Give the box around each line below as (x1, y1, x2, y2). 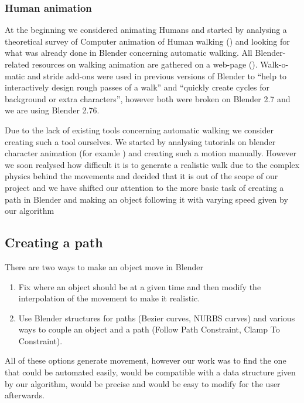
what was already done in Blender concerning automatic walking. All (5, 46, 252, 59)
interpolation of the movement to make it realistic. (18, 292, 200, 304)
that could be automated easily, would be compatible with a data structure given (5, 366, 296, 378)
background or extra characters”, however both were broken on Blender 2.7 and (5, 92, 291, 105)
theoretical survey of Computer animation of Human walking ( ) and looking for (5, 35, 290, 47)
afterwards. (5, 389, 45, 401)
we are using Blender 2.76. (5, 104, 100, 116)
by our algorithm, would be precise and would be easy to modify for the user (5, 377, 281, 389)
